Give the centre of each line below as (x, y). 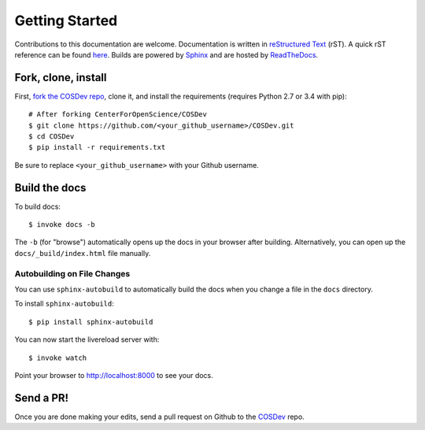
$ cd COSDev (52, 137)
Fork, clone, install (61, 78)
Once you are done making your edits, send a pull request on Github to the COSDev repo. (159, 417)
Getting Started (66, 20)
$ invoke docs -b (62, 225)
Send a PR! (42, 398)
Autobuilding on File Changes (72, 273)
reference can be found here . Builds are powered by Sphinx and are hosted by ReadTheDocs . (166, 54)
